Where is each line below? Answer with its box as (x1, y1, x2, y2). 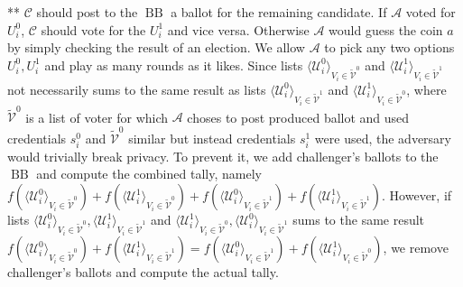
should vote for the (41, 20, 146, 39)
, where (406, 79, 447, 98)
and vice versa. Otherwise (167, 20, 310, 39)
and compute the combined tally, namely (36, 164, 262, 183)
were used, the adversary (314, 128, 451, 147)
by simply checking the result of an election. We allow (7, 38, 305, 57)
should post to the (36, 3, 138, 21)
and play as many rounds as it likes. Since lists (44, 55, 303, 74)
